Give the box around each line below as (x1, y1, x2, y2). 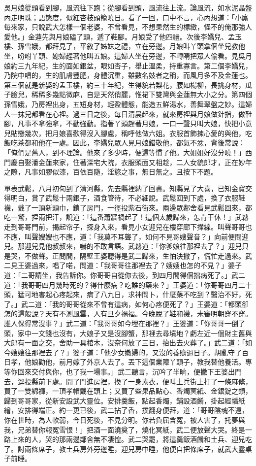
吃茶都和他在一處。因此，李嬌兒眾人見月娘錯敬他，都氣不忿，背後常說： (10, 137, 245, 148)
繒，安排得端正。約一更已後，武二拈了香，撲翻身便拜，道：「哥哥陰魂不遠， (4, 405, 249, 415)
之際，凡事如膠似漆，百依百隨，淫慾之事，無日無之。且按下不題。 (4, 166, 218, 177)
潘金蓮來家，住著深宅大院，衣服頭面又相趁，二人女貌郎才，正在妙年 (31, 157, 252, 167)
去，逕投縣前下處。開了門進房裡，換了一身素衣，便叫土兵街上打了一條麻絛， (4, 376, 252, 386)
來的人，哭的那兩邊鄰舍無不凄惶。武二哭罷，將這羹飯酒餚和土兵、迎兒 (17, 434, 245, 444)
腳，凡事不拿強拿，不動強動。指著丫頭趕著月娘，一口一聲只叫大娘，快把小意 (4, 118, 252, 129)
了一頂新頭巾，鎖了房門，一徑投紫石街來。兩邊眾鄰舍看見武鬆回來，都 (24, 202, 252, 212)
